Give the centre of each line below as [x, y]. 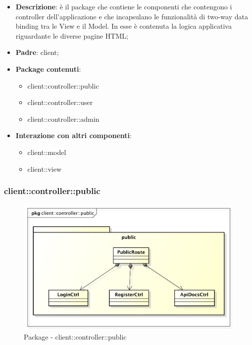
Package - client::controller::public [75, 337]
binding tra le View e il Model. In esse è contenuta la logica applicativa [124, 26]
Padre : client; [37, 52]
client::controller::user [60, 102]
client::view [45, 169]
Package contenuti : [48, 69]
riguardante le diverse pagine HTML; [72, 35]
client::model [47, 152]
